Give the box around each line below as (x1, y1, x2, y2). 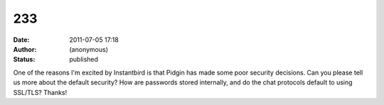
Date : (13, 35, 30, 44)
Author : (13, 45, 37, 53)
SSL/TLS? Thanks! (13, 88, 68, 96)
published (69, 55, 99, 64)
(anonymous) (69, 45, 109, 53)
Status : (13, 55, 36, 64)
